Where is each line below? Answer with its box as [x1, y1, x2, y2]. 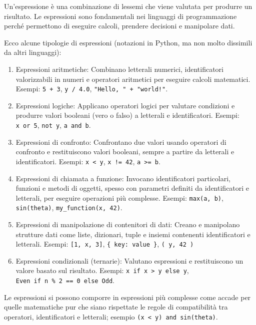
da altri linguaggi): [4, 47, 61, 57]
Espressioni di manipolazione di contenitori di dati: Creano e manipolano [15, 219, 240, 229]
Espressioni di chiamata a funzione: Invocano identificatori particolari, [15, 173, 230, 183]
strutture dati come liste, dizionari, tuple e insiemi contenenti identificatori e [15, 229, 250, 239]
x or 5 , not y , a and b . [15, 120, 91, 130]
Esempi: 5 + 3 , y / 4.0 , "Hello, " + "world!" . [15, 83, 168, 94]
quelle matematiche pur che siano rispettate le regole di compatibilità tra [4, 302, 228, 312]
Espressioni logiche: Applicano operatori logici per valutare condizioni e [15, 100, 235, 110]
